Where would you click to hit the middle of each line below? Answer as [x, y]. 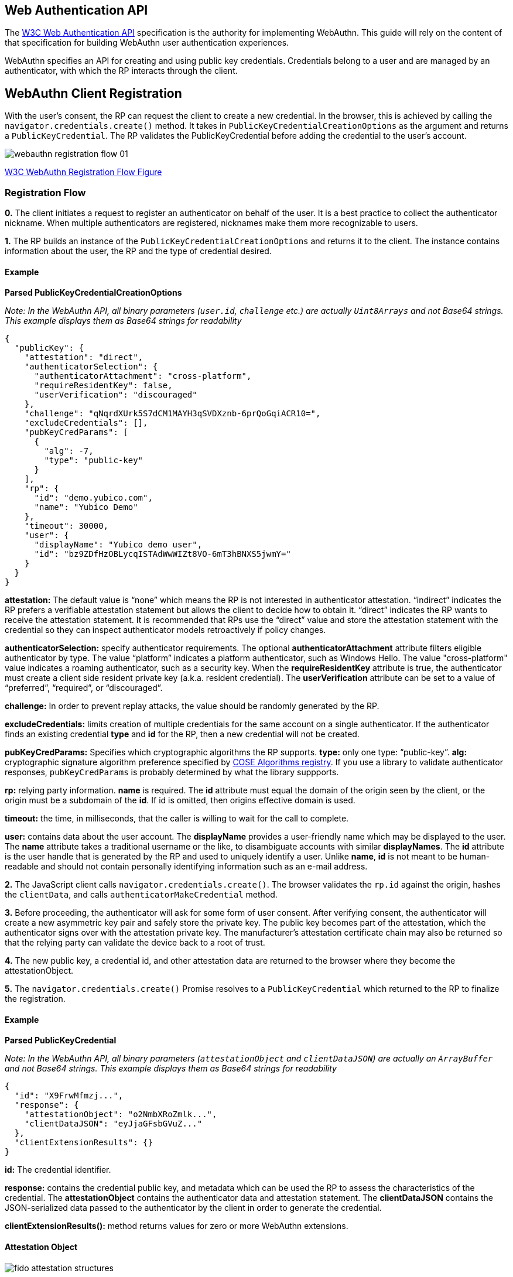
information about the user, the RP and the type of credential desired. [138, 251]
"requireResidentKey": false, [103, 386]
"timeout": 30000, [66, 526]
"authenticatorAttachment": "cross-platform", [143, 376]
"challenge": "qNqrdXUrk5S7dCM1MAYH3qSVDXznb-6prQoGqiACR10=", [172, 414]
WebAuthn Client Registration [93, 93]
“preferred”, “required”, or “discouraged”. [84, 688]
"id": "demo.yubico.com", [93, 498]
